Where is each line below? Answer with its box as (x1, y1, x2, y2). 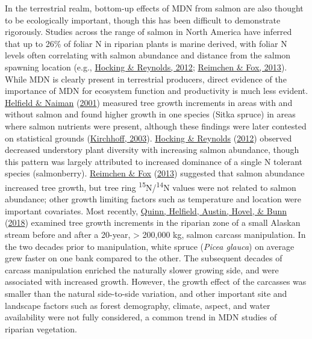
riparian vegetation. (5, 322, 77, 335)
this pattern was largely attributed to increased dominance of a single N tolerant (5, 155, 303, 167)
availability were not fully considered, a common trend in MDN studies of (5, 311, 277, 323)
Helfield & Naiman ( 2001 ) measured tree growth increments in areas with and (5, 96, 293, 108)
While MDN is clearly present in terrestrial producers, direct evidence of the (5, 72, 287, 85)
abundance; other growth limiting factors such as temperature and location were (5, 193, 302, 205)
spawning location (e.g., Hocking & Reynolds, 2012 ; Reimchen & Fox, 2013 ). (5, 60, 287, 73)
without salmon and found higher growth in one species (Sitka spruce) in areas (5, 108, 296, 120)
